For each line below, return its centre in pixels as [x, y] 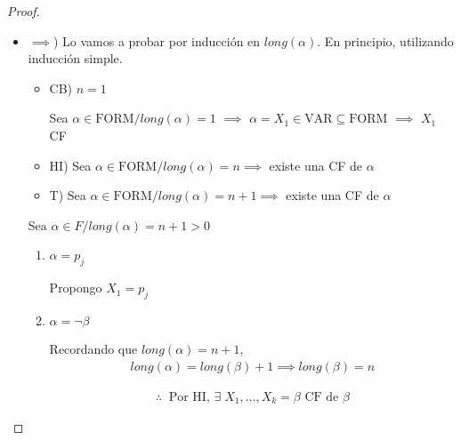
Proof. [24, 11]
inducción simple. [75, 58]
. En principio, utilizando [385, 40]
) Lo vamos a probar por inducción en [157, 40]
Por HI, [189, 397]
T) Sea [68, 195]
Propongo [76, 288]
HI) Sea [70, 165]
